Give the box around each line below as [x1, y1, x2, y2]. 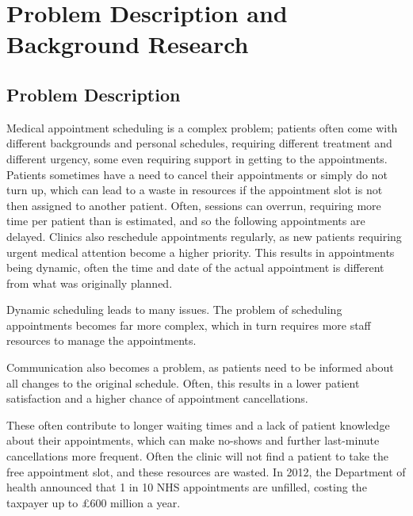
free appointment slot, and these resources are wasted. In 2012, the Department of [6, 463, 406, 480]
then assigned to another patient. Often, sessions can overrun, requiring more [6, 197, 381, 213]
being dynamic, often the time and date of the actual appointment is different [6, 259, 384, 276]
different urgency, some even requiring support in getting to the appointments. [6, 150, 388, 166]
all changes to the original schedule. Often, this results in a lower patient [6, 374, 360, 391]
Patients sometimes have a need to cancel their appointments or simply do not [6, 166, 388, 182]
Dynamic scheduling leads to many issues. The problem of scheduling [6, 301, 342, 318]
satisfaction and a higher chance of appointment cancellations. [6, 390, 308, 407]
